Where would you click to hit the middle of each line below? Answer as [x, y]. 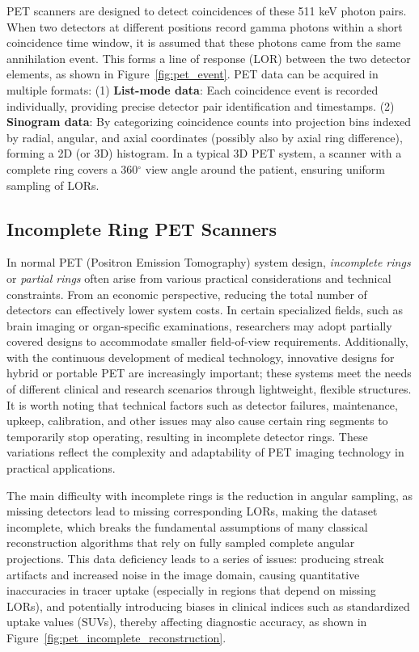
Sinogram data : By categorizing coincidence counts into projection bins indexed [209, 122]
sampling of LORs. [53, 185]
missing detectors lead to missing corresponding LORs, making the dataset [192, 511]
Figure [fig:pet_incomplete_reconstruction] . [116, 637]
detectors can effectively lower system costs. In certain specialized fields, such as [205, 310]
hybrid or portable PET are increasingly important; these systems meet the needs [209, 373]
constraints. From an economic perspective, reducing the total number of [187, 294]
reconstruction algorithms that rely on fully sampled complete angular [181, 543]
